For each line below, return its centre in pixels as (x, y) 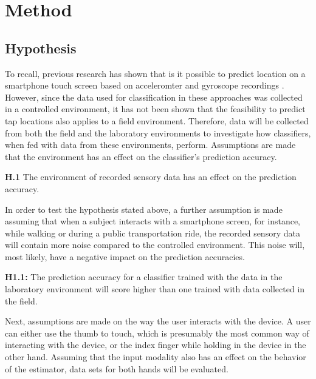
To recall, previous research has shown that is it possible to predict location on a (155, 73)
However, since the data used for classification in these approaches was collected (154, 97)
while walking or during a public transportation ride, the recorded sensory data (153, 233)
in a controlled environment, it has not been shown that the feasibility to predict (155, 109)
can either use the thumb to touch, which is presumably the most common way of (157, 333)
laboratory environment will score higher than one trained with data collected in (155, 289)
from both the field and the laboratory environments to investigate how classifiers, (158, 132)
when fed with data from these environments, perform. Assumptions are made (150, 145)
